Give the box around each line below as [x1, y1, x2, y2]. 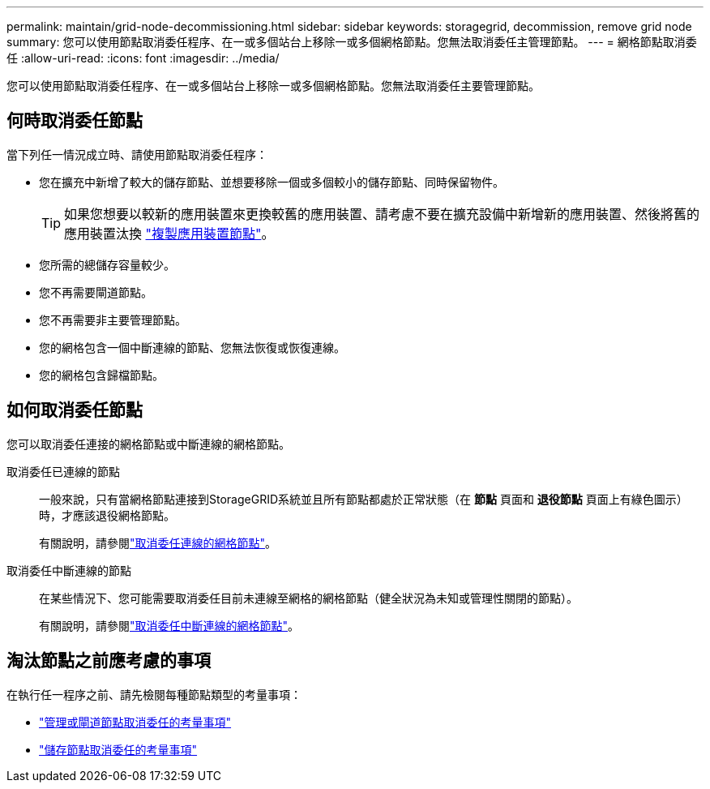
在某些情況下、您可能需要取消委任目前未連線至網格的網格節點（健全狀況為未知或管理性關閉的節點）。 [39, 590, 578, 605]
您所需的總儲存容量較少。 [39, 257, 175, 272]
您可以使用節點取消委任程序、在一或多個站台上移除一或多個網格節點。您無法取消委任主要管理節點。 [6, 79, 540, 92]
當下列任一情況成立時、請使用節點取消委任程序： [6, 147, 267, 161]
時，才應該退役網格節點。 [39, 508, 175, 522]
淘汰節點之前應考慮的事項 [6, 650, 211, 671]
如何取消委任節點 [6, 400, 143, 421]
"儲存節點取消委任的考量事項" [39, 742, 198, 757]
